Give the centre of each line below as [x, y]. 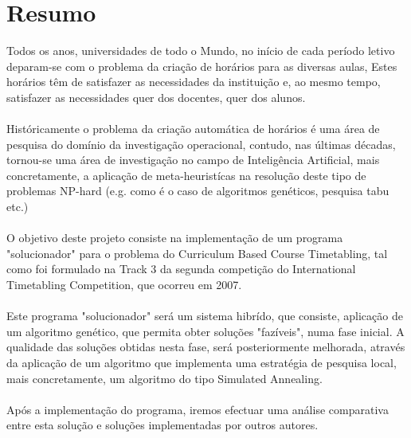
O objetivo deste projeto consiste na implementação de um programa [175, 238]
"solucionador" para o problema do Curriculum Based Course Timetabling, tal [197, 253]
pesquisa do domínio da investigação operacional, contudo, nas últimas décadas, [201, 144]
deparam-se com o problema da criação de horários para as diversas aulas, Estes [202, 66]
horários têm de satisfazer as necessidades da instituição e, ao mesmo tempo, [194, 82]
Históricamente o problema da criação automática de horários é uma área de [193, 129]
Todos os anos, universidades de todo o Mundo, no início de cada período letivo [201, 51]
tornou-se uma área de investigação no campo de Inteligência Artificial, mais [193, 160]
